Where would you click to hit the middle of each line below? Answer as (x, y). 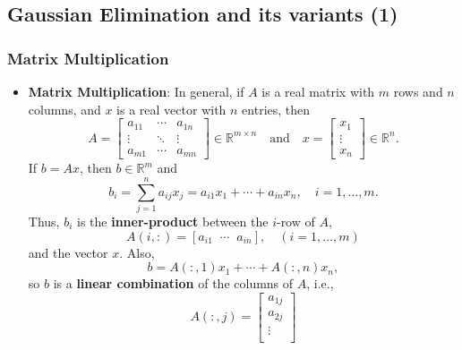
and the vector (68, 252)
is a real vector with (171, 109)
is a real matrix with (318, 91)
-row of (295, 221)
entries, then (276, 109)
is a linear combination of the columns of (173, 283)
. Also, (137, 252)
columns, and (64, 109)
